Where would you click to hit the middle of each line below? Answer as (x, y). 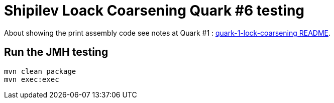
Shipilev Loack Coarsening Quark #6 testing (154, 11)
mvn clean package (40, 71)
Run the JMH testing (56, 52)
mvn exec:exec (32, 79)
